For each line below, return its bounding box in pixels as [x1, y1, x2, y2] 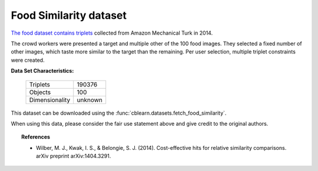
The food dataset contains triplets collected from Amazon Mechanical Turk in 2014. [11, 29, 213, 36]
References [21, 133, 50, 140]
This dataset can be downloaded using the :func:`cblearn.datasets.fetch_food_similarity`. [11, 109, 227, 116]
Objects [29, 88, 51, 96]
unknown [77, 96, 103, 104]
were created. [11, 56, 45, 63]
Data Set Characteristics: [11, 68, 74, 75]
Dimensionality [29, 96, 71, 104]
